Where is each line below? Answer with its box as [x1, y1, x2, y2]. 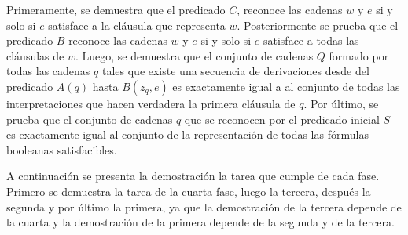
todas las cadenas [6, 63, 90, 79]
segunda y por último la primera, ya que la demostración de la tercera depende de [6, 198, 402, 215]
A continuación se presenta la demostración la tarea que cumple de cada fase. [6, 168, 380, 184]
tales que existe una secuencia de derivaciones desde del [101, 63, 369, 79]
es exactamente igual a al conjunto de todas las [172, 78, 400, 94]
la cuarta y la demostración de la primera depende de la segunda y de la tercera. [6, 214, 395, 230]
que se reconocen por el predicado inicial [184, 110, 380, 127]
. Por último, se [303, 95, 379, 111]
